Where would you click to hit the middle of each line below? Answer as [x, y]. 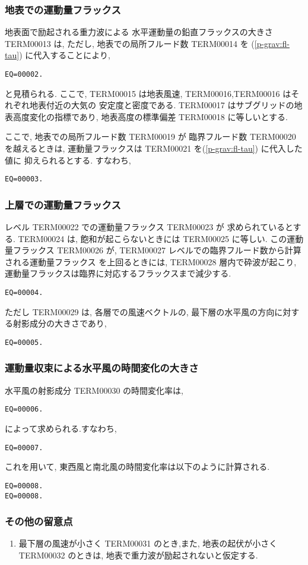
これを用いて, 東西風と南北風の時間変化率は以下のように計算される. [137, 467]
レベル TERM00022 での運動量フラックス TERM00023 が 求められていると [149, 227]
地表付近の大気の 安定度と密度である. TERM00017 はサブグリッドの [162, 105]
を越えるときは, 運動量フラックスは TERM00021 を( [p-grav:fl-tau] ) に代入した [154, 148]
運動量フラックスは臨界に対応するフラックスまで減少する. [118, 273]
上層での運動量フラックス [63, 204]
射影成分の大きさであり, [60, 323]
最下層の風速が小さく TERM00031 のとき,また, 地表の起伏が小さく [148, 543]
